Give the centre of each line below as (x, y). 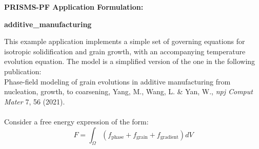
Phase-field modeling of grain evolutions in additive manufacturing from (117, 81)
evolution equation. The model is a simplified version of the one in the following (130, 61)
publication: (23, 71)
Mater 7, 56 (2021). (35, 101)
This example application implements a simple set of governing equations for (125, 41)
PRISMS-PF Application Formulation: (74, 7)
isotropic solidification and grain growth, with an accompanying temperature (125, 51)
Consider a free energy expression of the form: (76, 121)
